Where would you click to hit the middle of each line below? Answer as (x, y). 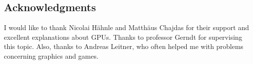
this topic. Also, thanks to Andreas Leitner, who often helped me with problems (124, 46)
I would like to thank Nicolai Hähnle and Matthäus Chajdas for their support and (126, 27)
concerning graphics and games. (51, 56)
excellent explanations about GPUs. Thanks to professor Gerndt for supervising (123, 37)
